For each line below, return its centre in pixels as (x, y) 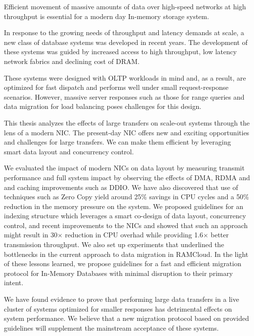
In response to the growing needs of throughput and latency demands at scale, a (124, 32)
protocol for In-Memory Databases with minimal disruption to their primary (118, 273)
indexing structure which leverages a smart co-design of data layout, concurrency (125, 216)
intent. (14, 283)
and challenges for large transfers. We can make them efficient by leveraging (117, 142)
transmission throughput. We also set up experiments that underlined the (114, 244)
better (220, 235)
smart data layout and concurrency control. (69, 151)
